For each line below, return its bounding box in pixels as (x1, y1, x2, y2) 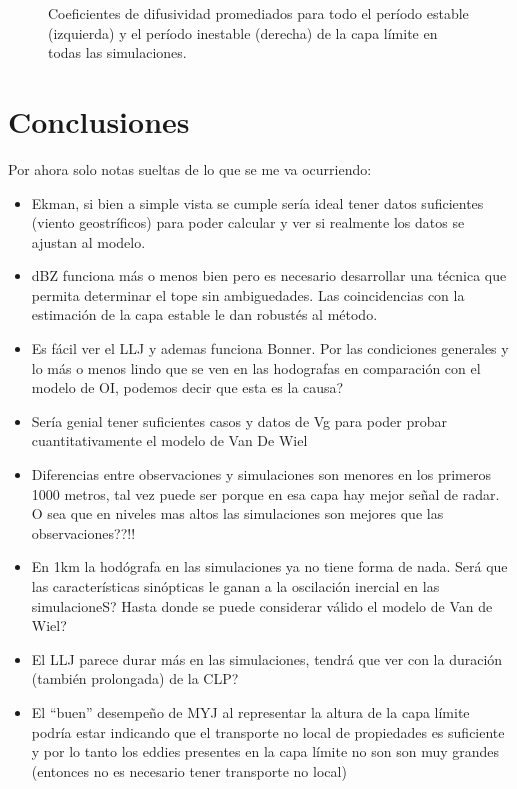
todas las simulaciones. (48, 42, 187, 63)
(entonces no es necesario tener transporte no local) (31, 760, 347, 781)
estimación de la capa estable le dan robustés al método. (31, 304, 378, 325)
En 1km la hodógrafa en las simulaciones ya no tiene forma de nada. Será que (31, 556, 508, 577)
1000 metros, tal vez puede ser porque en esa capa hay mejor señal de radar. (31, 483, 500, 504)
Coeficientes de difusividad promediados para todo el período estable (48, 3, 469, 23)
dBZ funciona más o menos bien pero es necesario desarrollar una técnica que (31, 265, 507, 286)
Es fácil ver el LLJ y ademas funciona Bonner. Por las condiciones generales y (31, 338, 509, 359)
